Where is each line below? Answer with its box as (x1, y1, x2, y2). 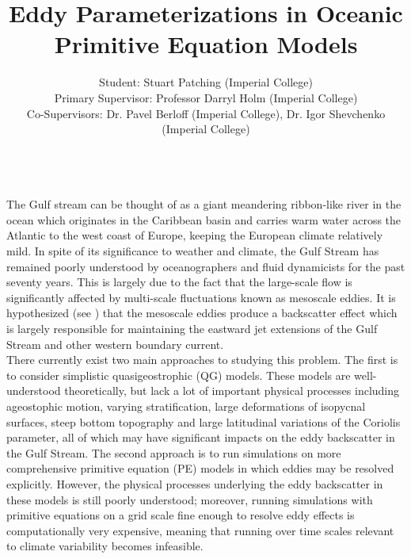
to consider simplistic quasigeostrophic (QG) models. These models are (6, 366, 351, 383)
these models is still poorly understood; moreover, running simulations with (6, 491, 373, 507)
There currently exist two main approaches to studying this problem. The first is (6, 351, 398, 368)
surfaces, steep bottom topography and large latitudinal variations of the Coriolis (6, 413, 401, 430)
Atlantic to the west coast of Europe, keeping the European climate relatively (6, 227, 383, 243)
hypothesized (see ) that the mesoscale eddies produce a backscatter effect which (6, 304, 398, 321)
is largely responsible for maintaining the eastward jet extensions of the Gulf (6, 320, 378, 337)
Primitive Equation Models (54, 28, 358, 60)
